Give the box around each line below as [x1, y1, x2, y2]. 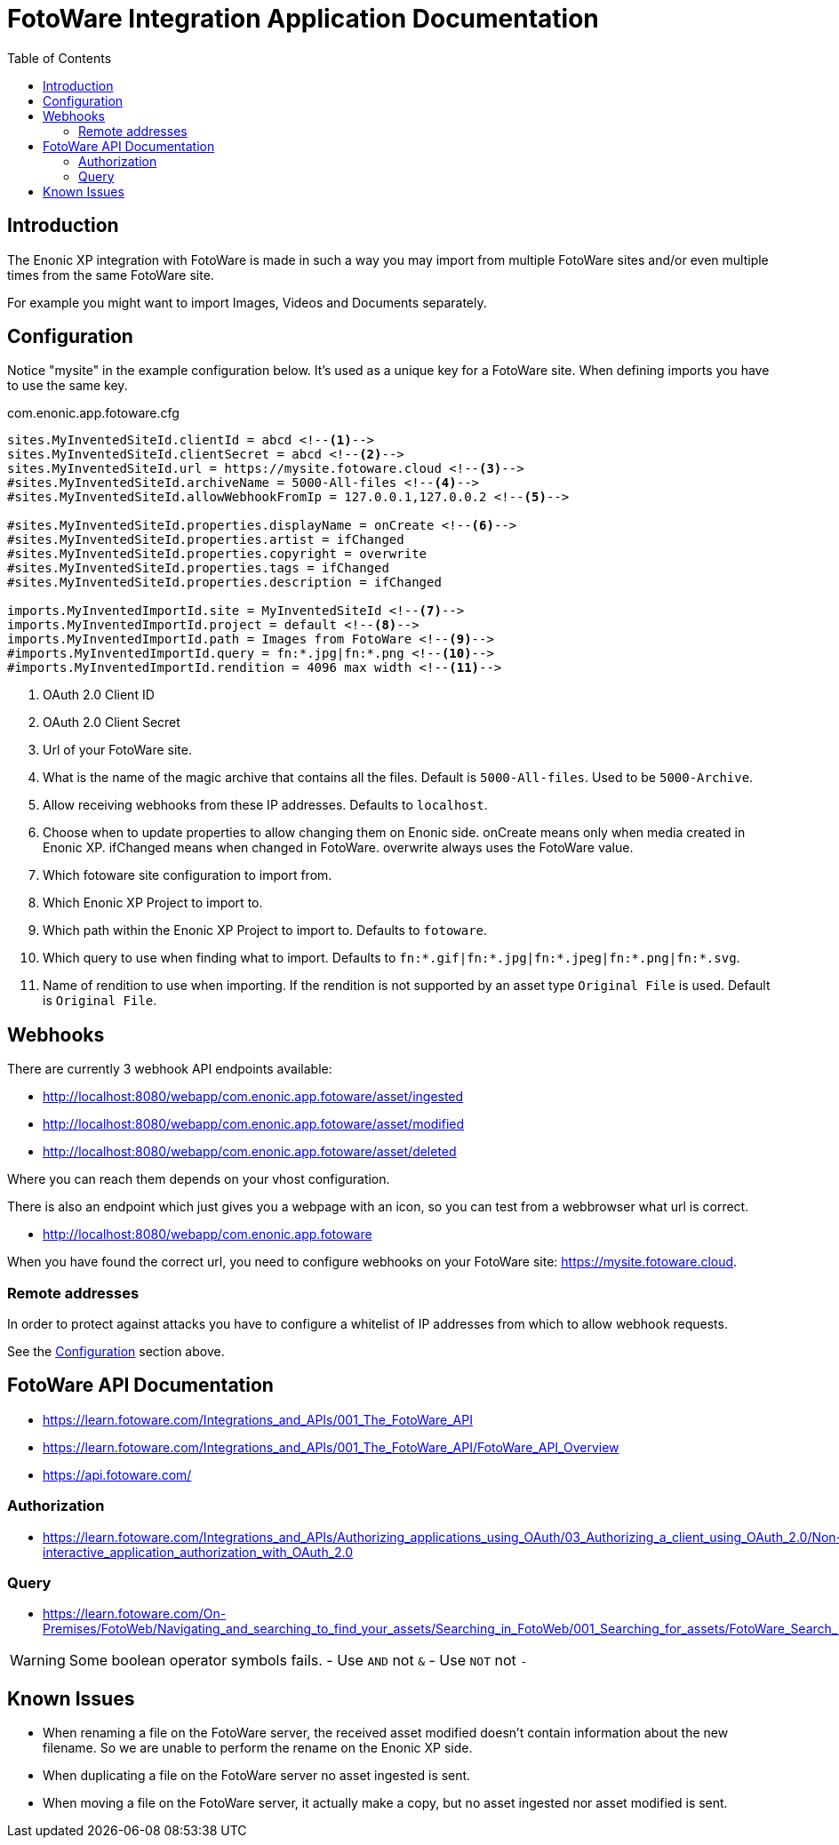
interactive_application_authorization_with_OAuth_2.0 [43, 1544, 354, 1560]
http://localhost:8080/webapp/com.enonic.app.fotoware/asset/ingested [43, 1089, 464, 1105]
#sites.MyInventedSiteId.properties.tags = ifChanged [7, 561, 389, 576]
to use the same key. [7, 378, 128, 394]
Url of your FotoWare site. [43, 742, 192, 758]
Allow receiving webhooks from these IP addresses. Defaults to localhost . [43, 797, 488, 813]
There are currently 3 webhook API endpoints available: [7, 1061, 332, 1077]
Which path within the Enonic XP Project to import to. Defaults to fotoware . [43, 922, 488, 938]
